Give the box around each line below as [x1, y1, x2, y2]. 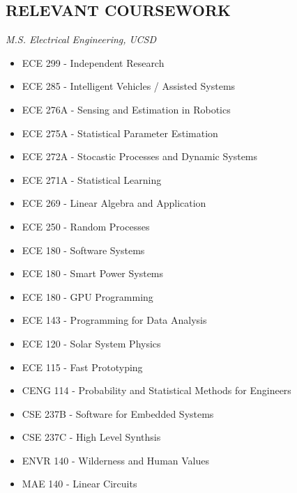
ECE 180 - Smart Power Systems [22, 266, 164, 281]
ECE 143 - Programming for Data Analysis [22, 313, 207, 327]
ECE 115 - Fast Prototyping [22, 359, 143, 374]
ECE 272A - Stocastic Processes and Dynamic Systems [22, 149, 258, 164]
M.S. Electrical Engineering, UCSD [6, 32, 157, 47]
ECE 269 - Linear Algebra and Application [22, 196, 206, 210]
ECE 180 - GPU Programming [22, 289, 153, 304]
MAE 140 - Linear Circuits [22, 476, 137, 491]
